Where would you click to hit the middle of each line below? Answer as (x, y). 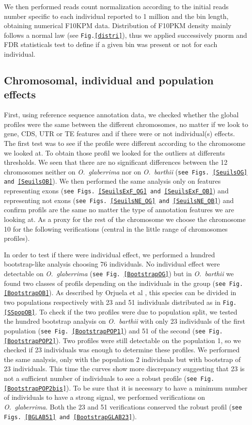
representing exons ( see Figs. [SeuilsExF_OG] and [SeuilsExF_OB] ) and (116, 191)
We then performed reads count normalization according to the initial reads (116, 6)
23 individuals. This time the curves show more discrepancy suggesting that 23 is (124, 369)
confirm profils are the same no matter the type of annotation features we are (119, 210)
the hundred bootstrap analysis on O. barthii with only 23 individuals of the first (125, 321)
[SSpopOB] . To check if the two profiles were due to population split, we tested (121, 311)
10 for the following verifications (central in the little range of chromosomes (116, 228)
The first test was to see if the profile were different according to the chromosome (125, 143)
